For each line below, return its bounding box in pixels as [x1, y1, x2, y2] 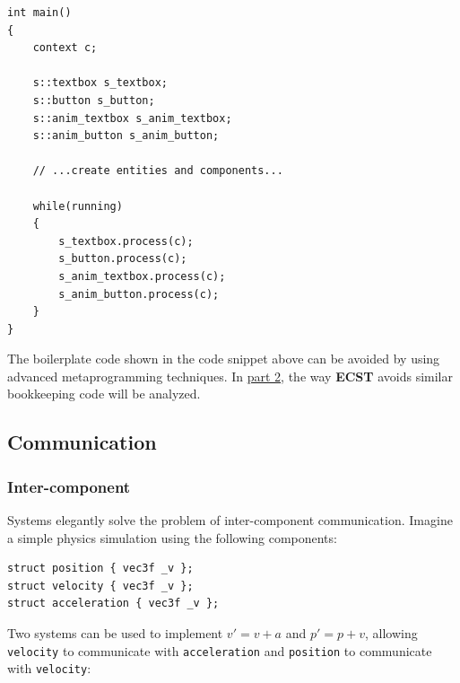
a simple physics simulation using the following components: [7, 528, 337, 547]
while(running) [32, 199, 123, 213]
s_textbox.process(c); [58, 234, 194, 248]
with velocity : [7, 659, 91, 678]
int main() [7, 6, 72, 19]
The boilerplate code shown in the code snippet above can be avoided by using [7, 349, 440, 368]
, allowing [364, 624, 418, 643]
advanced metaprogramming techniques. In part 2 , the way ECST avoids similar [7, 366, 453, 385]
